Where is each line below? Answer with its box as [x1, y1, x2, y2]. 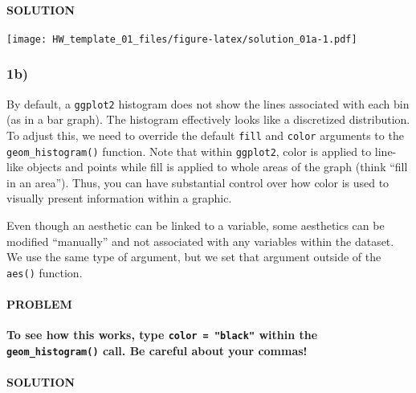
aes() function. [6, 264, 83, 280]
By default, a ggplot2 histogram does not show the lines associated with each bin [6, 95, 410, 112]
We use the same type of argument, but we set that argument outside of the [6, 248, 381, 265]
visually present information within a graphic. [6, 190, 232, 207]
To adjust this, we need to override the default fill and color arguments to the [6, 126, 404, 143]
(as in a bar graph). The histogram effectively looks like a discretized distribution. [6, 111, 410, 128]
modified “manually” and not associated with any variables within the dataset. [6, 232, 394, 249]
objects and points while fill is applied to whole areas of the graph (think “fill [27, 158, 408, 175]
